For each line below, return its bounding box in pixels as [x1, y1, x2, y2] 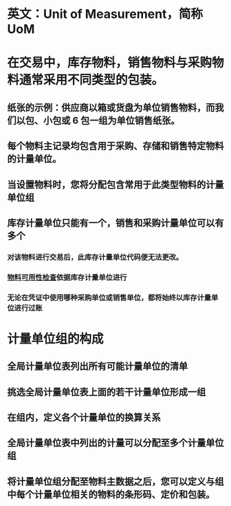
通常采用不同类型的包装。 [19, 72, 164, 88]
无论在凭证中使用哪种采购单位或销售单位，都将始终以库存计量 [7, 293, 212, 302]
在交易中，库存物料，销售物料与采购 [7, 55, 212, 71]
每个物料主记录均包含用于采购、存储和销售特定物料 [7, 140, 224, 152]
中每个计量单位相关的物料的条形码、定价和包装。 [7, 488, 215, 500]
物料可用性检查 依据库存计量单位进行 [7, 273, 127, 282]
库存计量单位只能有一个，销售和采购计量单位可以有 [7, 217, 224, 229]
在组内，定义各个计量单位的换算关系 [7, 412, 161, 423]
